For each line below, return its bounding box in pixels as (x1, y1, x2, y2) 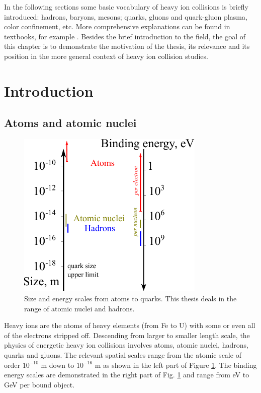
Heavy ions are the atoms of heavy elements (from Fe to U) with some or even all (4, 320, 255, 331)
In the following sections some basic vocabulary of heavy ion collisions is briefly (4, 2, 248, 12)
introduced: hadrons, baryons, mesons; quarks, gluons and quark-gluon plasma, (4, 11, 247, 22)
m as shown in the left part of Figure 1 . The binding (95, 359, 257, 370)
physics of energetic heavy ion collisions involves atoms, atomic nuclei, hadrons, (4, 340, 248, 350)
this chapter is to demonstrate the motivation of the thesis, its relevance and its (4, 41, 250, 51)
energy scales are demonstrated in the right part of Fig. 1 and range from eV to (4, 369, 249, 380)
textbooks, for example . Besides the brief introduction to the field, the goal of (4, 31, 246, 41)
